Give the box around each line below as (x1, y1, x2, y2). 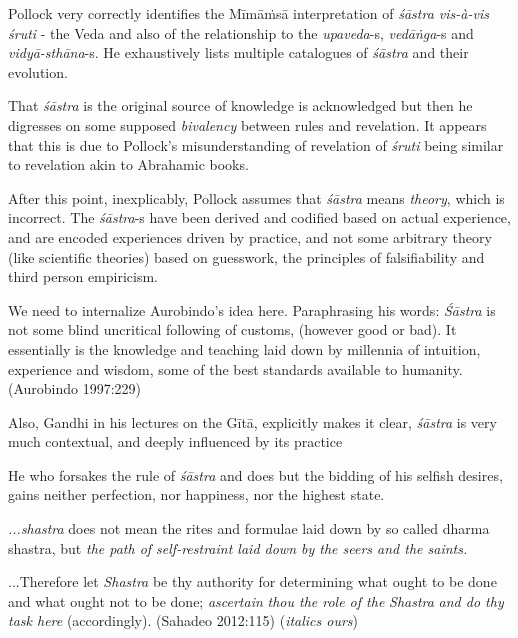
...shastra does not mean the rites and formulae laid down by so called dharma (8, 518, 490, 539)
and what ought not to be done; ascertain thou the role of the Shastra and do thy (8, 590, 504, 611)
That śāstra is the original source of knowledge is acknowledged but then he (8, 95, 473, 116)
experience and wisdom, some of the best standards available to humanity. (8, 358, 463, 379)
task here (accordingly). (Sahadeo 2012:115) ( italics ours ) (8, 610, 359, 631)
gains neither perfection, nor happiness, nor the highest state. (8, 484, 385, 505)
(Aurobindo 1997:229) (8, 378, 142, 399)
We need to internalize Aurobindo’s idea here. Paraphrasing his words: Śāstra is (8, 299, 496, 320)
